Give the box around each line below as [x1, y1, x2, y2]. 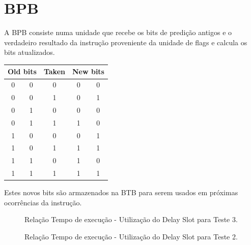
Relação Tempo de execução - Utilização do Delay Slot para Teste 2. [24, 231, 238, 242]
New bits [72, 66, 104, 77]
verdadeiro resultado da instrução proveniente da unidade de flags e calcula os [4, 37, 247, 47]
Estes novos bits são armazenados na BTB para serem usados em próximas [4, 187, 238, 198]
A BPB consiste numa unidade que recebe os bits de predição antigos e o [4, 27, 232, 38]
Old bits [8, 66, 37, 77]
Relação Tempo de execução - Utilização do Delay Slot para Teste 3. [24, 214, 238, 225]
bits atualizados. [4, 47, 55, 57]
